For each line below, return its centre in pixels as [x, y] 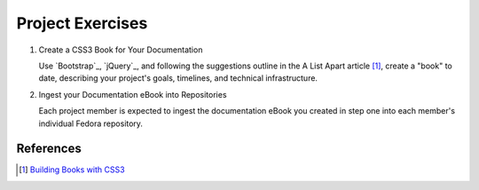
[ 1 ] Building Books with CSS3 [72, 170]
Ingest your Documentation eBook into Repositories [133, 94]
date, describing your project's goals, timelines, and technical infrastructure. [178, 78]
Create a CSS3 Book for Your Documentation [121, 50]
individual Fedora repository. [91, 123]
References [49, 149]
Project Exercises [82, 23]
